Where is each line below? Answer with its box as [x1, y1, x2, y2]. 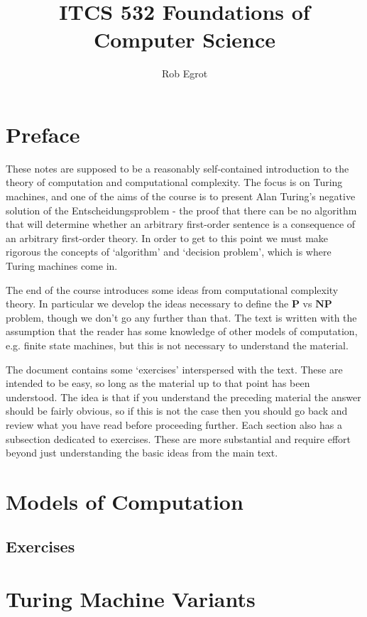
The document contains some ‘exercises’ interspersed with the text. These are [6, 361, 343, 376]
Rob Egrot [161, 66, 208, 81]
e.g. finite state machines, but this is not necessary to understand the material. [6, 337, 349, 352]
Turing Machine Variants [6, 584, 256, 613]
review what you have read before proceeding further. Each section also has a [6, 417, 342, 432]
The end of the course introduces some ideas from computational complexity [6, 282, 339, 297]
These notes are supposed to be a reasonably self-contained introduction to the [6, 160, 349, 175]
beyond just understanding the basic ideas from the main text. [6, 445, 278, 460]
